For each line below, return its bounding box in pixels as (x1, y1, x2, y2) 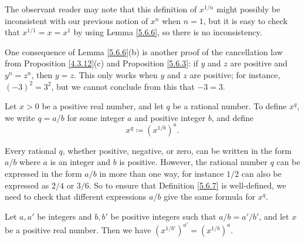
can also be (241, 167, 282, 180)
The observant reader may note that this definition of (5, 3, 197, 15)
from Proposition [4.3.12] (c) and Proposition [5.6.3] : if (5, 57, 198, 69)
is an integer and (50, 156, 111, 168)
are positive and (230, 57, 288, 69)
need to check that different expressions (5, 190, 147, 203)
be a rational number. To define (172, 100, 287, 112)
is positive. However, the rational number (119, 156, 268, 168)
